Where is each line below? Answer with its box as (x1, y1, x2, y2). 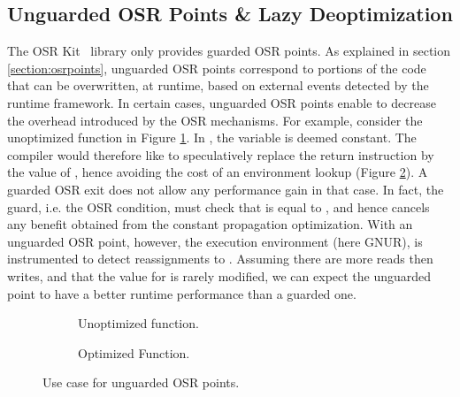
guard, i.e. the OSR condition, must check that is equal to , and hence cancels (7, 197, 430, 216)
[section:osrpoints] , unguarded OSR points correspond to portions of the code (7, 58, 426, 77)
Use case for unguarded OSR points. (42, 373, 240, 392)
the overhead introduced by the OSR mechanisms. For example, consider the (7, 111, 423, 129)
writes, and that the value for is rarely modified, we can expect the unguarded (7, 266, 432, 285)
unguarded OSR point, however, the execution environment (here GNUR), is (7, 232, 423, 250)
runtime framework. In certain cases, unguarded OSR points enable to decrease (7, 93, 436, 111)
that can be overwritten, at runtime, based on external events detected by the (7, 76, 429, 95)
